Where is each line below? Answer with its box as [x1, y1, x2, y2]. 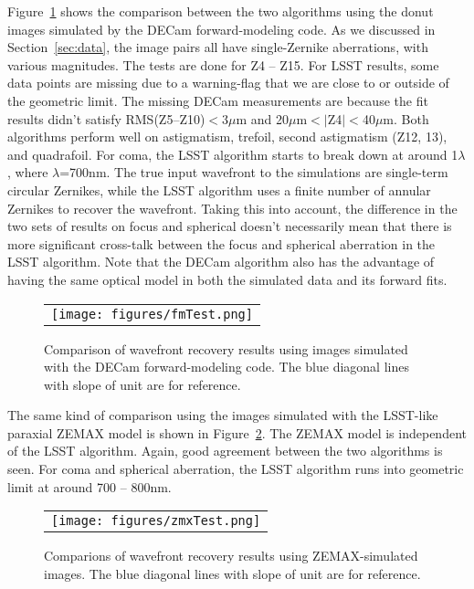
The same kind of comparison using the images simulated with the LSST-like [7, 405, 438, 425]
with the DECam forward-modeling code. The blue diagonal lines [44, 357, 409, 376]
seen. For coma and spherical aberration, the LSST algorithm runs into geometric [7, 459, 464, 479]
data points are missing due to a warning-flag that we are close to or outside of [7, 73, 449, 92]
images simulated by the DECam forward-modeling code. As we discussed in [7, 19, 436, 38]
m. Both [383, 109, 429, 128]
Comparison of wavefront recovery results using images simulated [44, 339, 408, 358]
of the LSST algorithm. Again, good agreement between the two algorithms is [7, 441, 443, 460]
